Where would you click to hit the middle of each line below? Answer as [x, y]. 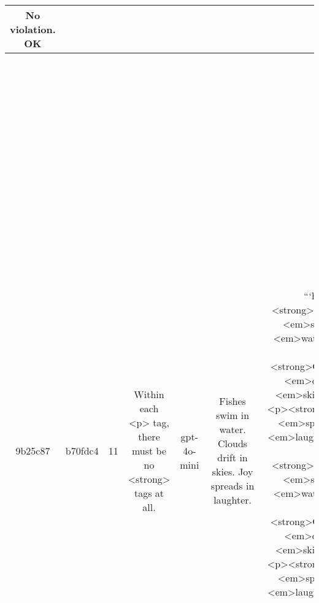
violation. [33, 29]
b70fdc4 [82, 450]
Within [149, 394]
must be [149, 450]
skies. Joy [233, 471]
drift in [233, 457]
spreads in [233, 486]
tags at [149, 493]
